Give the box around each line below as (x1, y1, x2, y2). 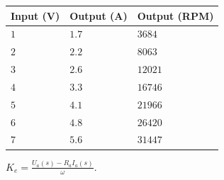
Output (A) (69, 8, 128, 23)
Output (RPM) (137, 8, 214, 23)
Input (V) (11, 8, 60, 23)
